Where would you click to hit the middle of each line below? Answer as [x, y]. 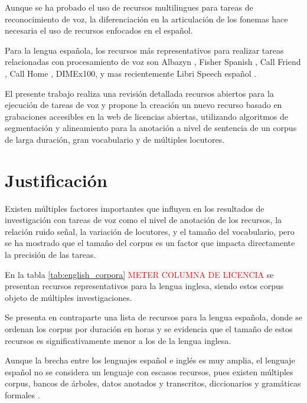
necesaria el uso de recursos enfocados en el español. [99, 30]
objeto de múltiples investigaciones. [68, 297]
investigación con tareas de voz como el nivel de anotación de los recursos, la [143, 220]
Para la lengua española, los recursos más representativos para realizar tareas [144, 50]
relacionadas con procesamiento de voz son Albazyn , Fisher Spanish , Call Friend [153, 62]
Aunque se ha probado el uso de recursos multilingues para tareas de [129, 7]
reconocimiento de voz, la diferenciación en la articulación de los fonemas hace [146, 19]
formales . [22, 394]
